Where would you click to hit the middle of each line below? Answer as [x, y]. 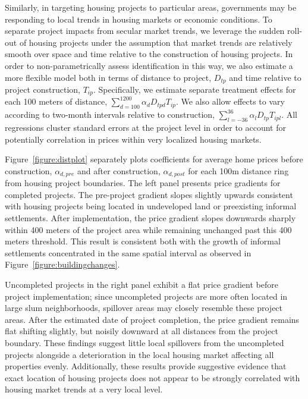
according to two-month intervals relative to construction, [110, 114]
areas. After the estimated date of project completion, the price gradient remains [152, 319]
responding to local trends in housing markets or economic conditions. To [139, 19]
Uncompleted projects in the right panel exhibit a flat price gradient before [142, 285]
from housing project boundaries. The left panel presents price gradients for [143, 183]
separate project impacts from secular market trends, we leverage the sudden [145, 31]
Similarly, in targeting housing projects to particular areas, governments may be [151, 7]
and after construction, [119, 170]
